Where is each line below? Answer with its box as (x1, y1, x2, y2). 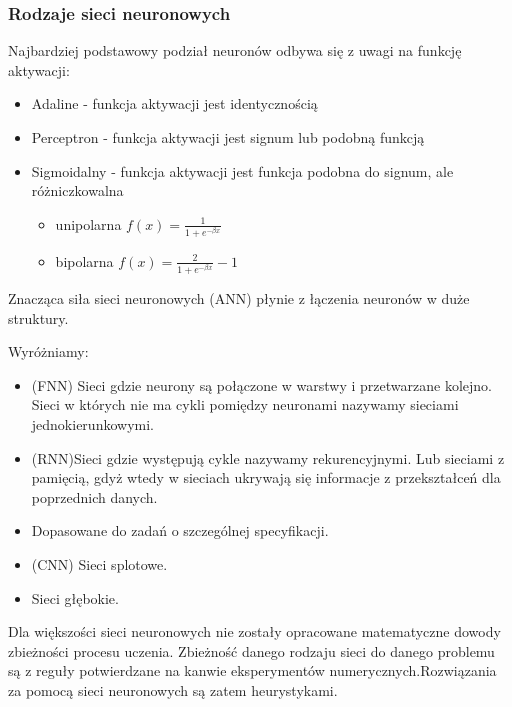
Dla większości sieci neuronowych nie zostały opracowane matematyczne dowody (8, 621, 501, 642)
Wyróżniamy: (8, 341, 89, 362)
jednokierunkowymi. (31, 414, 154, 435)
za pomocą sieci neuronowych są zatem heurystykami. (8, 679, 338, 700)
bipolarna (55, 250, 114, 271)
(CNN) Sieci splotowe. (31, 554, 168, 574)
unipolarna (55, 213, 122, 234)
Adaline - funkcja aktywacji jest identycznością (31, 93, 318, 114)
